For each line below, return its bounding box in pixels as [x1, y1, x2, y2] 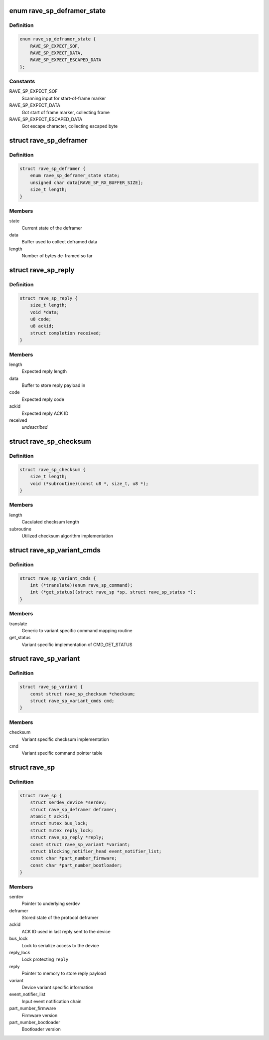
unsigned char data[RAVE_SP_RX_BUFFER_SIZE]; [30, 179, 143, 185]
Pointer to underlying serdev [21, 900, 80, 907]
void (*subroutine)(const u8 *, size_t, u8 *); [30, 481, 149, 486]
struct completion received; [30, 330, 102, 336]
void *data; [30, 309, 60, 315]
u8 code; [30, 316, 52, 322]
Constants [9, 78, 35, 85]
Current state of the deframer [21, 225, 82, 231]
